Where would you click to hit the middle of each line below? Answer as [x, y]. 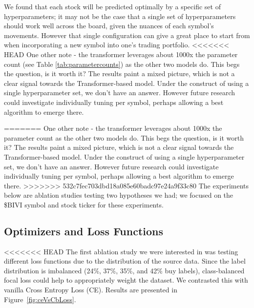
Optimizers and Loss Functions [84, 231]
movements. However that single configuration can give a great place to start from [127, 35]
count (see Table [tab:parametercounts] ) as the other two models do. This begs [122, 64]
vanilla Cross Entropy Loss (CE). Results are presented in [91, 290]
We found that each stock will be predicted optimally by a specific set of [112, 6]
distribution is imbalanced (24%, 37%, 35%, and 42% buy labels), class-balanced [124, 270]
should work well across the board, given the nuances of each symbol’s [109, 26]
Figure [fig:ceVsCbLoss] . [40, 299]
